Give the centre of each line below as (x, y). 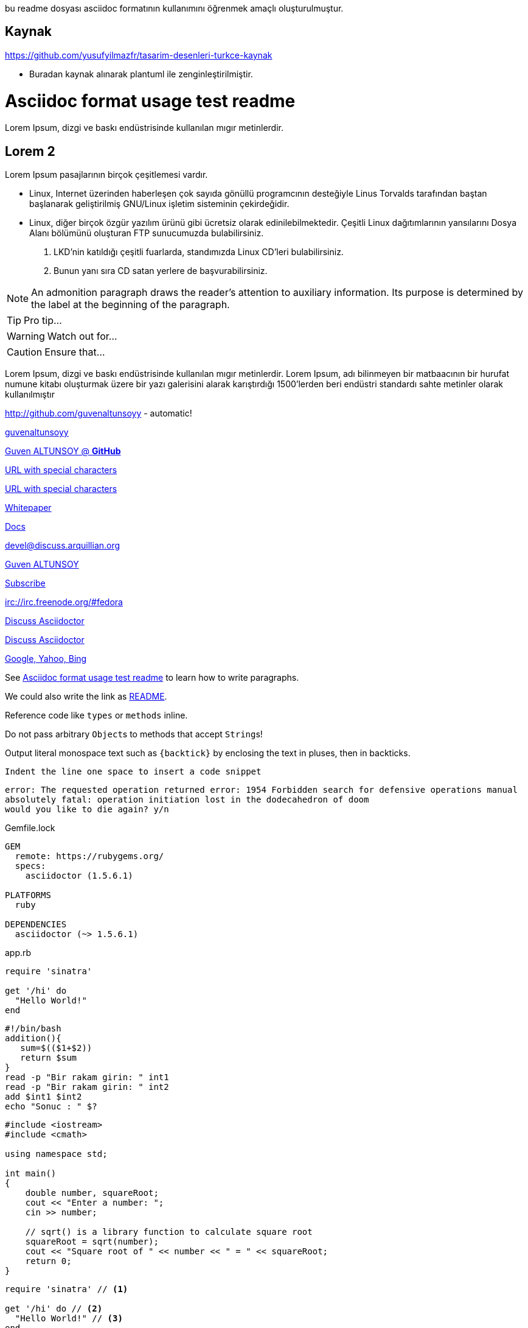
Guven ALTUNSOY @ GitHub (63, 451)
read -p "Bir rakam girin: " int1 (87, 1077)
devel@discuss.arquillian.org (63, 546)
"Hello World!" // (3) (69, 1319)
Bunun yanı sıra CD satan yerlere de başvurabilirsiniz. (161, 271)
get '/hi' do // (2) (54, 1309)
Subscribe (25, 583)
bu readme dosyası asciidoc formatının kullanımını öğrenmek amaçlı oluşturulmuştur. (174, 8)
